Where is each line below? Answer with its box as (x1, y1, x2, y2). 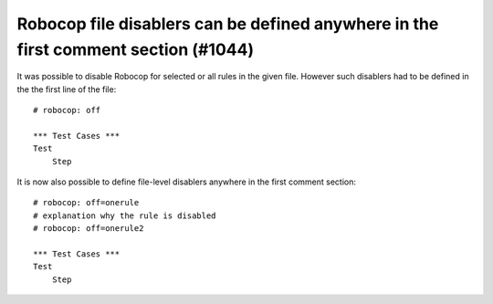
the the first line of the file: (16, 83, 117, 95)
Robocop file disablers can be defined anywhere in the (16, 14, 439, 34)
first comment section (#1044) (16, 39, 255, 59)
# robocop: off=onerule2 (33, 224, 144, 234)
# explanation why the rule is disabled (33, 210, 216, 221)
